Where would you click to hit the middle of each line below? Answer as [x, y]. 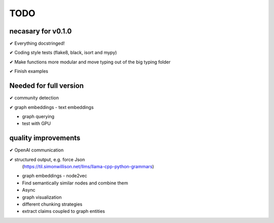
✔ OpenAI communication [37, 150]
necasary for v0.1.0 [41, 31]
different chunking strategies [52, 204]
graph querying [38, 116]
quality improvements [45, 138]
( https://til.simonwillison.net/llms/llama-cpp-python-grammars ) [88, 166]
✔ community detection [34, 98]
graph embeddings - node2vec [55, 176]
